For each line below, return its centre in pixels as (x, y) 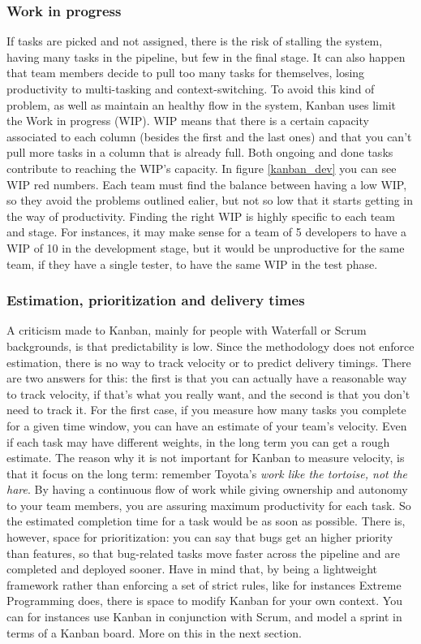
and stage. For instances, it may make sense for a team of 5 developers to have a (207, 232)
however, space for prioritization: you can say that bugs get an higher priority (200, 537)
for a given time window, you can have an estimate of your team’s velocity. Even (207, 425)
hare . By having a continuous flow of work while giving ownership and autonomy (207, 489)
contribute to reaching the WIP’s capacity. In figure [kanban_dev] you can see (202, 168)
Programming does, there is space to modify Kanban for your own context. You (204, 601)
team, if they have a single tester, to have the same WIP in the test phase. (192, 264)
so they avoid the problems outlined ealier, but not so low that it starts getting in (210, 200)
